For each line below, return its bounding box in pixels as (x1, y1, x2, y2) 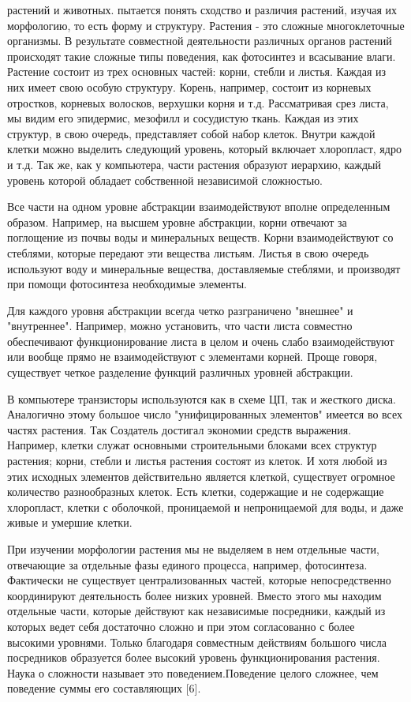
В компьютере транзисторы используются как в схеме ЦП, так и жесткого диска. (7, 390, 396, 407)
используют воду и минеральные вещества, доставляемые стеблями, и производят (7, 260, 401, 276)
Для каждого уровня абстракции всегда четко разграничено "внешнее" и (7, 302, 353, 318)
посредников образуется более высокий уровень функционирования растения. (7, 649, 380, 666)
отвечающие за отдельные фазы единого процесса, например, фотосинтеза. (7, 556, 368, 572)
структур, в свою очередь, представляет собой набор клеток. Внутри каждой (7, 125, 376, 141)
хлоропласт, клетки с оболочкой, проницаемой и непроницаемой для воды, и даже (7, 498, 404, 515)
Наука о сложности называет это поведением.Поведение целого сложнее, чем (7, 664, 379, 681)
